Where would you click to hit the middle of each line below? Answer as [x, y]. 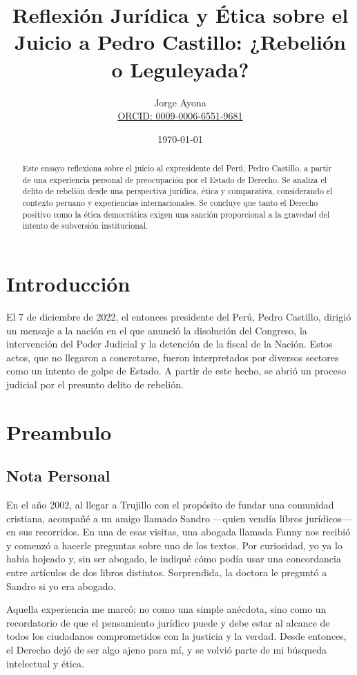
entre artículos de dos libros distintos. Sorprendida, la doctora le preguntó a [167, 572]
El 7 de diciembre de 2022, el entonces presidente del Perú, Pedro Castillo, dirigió [179, 316]
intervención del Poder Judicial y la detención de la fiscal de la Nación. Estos [170, 344]
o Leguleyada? [180, 69]
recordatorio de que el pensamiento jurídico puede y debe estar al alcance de [168, 622]
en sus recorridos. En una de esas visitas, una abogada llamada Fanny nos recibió [178, 532]
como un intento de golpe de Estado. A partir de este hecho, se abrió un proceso [176, 371]
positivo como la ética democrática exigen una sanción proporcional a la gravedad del [176, 214]
